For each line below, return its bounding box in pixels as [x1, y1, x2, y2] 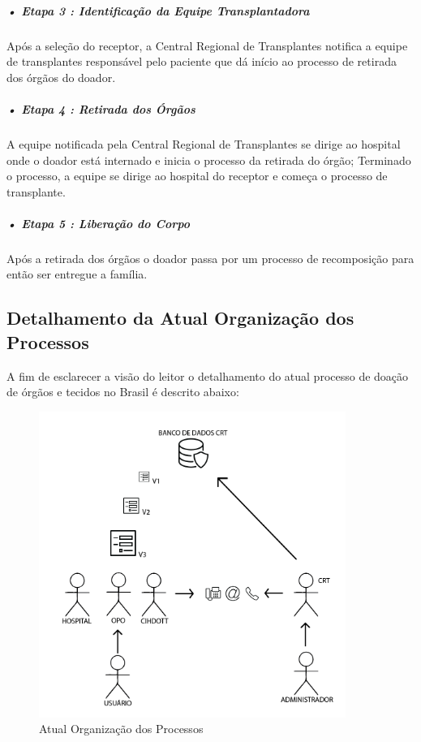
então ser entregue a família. [6, 265, 148, 283]
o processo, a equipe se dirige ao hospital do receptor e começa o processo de [6, 167, 388, 184]
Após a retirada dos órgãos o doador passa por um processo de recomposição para [6, 249, 415, 266]
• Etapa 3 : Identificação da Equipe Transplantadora [6, 2, 310, 19]
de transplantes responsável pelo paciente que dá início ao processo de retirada [6, 53, 397, 70]
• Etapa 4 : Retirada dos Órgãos [6, 100, 195, 117]
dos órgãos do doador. [6, 68, 116, 85]
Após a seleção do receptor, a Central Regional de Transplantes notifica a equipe [6, 37, 408, 54]
